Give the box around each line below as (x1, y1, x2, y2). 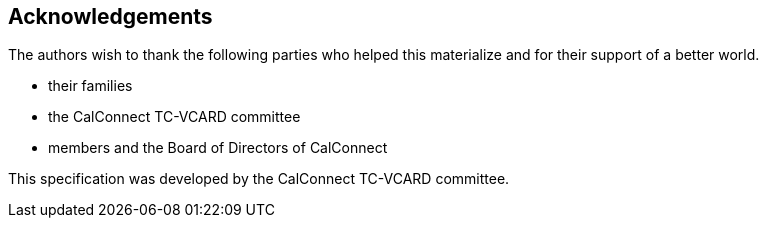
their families (48, 77, 133, 95)
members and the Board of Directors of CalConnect (48, 139, 388, 157)
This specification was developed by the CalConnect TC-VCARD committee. (8, 170, 510, 188)
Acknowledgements (8, 4, 213, 29)
